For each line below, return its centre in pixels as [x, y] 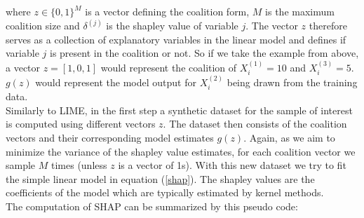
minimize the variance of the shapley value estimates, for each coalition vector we [181, 151]
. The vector [272, 26]
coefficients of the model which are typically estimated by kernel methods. [165, 192]
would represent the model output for [116, 82]
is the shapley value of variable [172, 26]
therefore [328, 26]
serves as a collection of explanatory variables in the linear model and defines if [176, 39]
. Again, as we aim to [289, 138]
